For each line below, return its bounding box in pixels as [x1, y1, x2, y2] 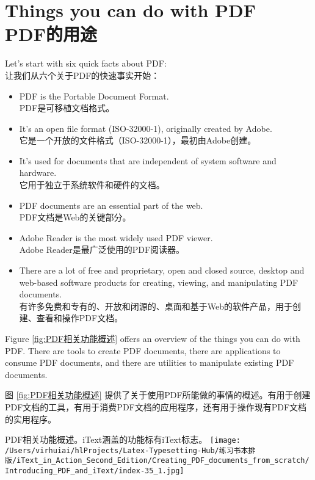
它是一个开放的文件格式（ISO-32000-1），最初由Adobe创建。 [19, 134, 256, 147]
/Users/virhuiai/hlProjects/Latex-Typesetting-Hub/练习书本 [5, 446, 248, 455]
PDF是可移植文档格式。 [19, 101, 115, 114]
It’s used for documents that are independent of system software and [19, 154, 277, 167]
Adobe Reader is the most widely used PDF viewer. [19, 231, 213, 244]
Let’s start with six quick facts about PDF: [5, 57, 167, 70]
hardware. [19, 166, 57, 179]
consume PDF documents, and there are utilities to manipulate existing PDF [5, 356, 294, 369]
